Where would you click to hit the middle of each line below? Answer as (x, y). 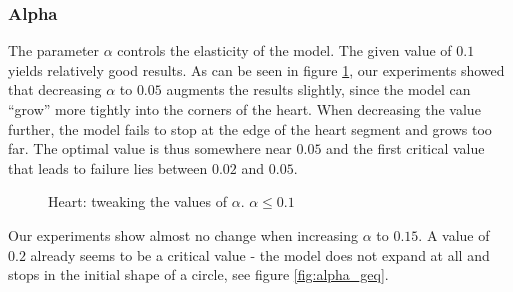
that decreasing (55, 89)
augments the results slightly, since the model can (318, 89)
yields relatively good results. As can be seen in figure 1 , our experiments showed (256, 69)
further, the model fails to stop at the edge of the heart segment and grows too (250, 128)
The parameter (54, 50)
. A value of (454, 234)
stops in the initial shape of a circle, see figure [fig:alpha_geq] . (198, 274)
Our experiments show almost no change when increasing (183, 234)
